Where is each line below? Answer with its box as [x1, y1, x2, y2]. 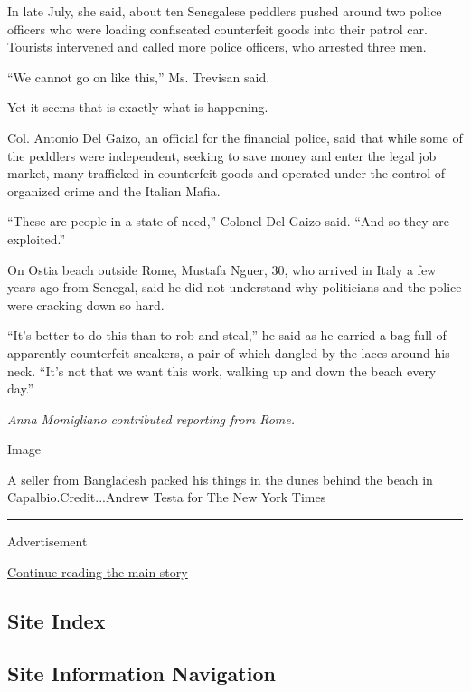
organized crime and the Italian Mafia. [7, 181, 221, 200]
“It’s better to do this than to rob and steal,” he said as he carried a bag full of [7, 326, 447, 345]
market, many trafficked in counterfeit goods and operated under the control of [7, 164, 446, 183]
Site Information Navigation [7, 659, 276, 687]
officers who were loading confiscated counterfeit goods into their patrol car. [7, 19, 428, 38]
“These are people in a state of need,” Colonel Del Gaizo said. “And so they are [7, 212, 450, 231]
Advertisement [7, 532, 88, 551]
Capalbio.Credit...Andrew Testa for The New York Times [7, 488, 326, 507]
